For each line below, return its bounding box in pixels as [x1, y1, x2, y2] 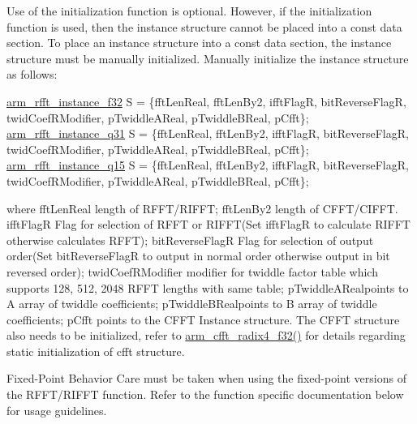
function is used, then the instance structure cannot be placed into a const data [6, 18, 402, 35]
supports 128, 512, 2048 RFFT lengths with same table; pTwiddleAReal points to [6, 279, 409, 296]
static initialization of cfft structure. [6, 342, 185, 359]
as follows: [6, 66, 58, 83]
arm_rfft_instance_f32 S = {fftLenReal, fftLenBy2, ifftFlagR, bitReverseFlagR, [6, 92, 406, 109]
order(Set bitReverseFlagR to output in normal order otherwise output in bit [6, 247, 390, 264]
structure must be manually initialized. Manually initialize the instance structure [6, 49, 409, 66]
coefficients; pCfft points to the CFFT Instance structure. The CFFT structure [6, 311, 400, 328]
